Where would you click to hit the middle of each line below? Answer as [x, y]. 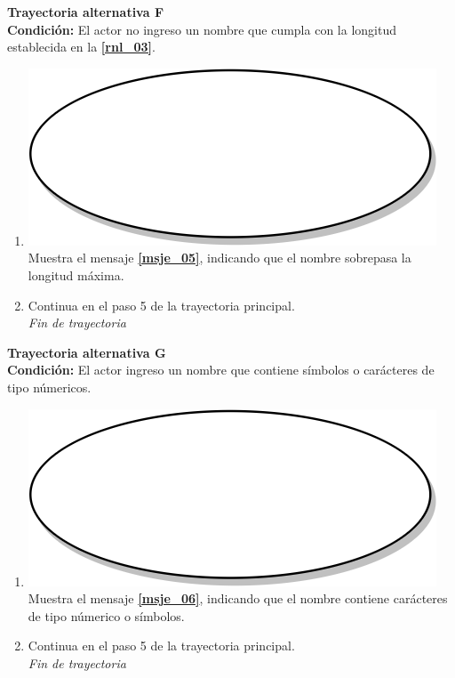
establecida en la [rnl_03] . [81, 47]
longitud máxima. [76, 274]
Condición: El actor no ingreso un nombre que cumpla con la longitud [202, 29]
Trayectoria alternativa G [87, 352]
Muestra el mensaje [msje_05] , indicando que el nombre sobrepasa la [220, 258]
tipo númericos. [49, 387]
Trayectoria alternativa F [86, 12]
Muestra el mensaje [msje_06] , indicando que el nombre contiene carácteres [238, 598]
